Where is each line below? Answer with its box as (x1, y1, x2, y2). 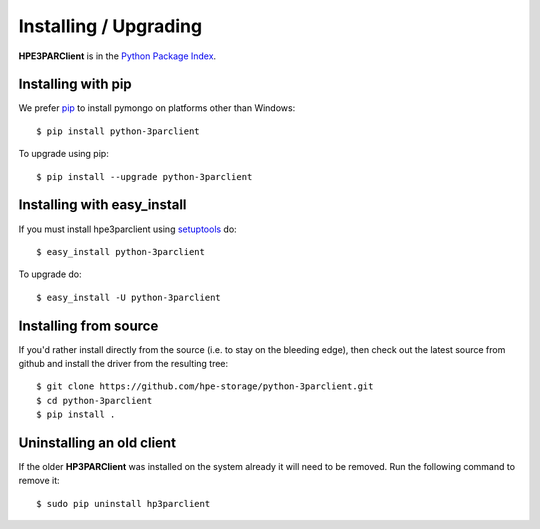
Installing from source (18, 317, 159, 334)
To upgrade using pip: (18, 148, 109, 160)
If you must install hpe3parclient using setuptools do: (18, 223, 237, 235)
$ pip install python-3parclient (36, 125, 200, 137)
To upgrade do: (18, 268, 82, 280)
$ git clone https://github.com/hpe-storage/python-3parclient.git (36, 381, 374, 392)
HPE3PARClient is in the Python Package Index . (18, 50, 217, 62)
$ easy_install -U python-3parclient (36, 291, 222, 303)
